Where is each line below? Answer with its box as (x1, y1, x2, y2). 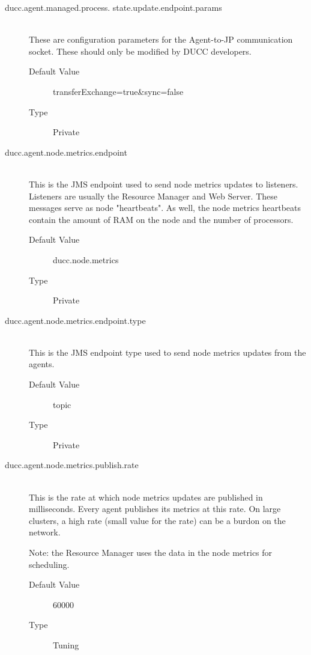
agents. (29, 358, 55, 370)
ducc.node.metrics (53, 253, 119, 266)
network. (29, 526, 61, 538)
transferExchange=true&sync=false (53, 85, 184, 97)
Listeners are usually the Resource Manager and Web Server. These (29, 189, 277, 202)
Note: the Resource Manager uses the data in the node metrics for (29, 546, 273, 558)
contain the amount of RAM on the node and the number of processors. (29, 213, 294, 225)
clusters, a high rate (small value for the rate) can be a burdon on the (29, 514, 286, 526)
